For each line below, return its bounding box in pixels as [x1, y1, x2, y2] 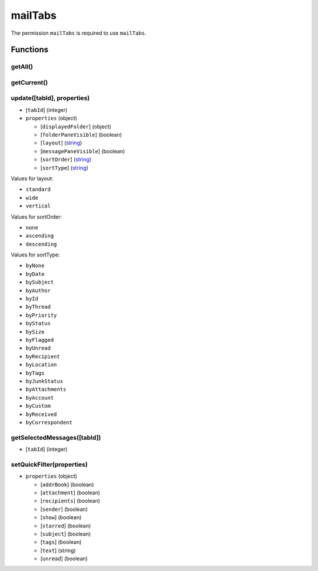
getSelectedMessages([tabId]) [11, 433, 101, 441]
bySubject [25, 279, 54, 286]
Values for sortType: [11, 251, 60, 259]
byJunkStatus [25, 378, 64, 384]
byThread [25, 303, 51, 311]
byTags [25, 369, 45, 377]
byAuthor [25, 287, 51, 294]
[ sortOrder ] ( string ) [40, 156, 91, 163]
